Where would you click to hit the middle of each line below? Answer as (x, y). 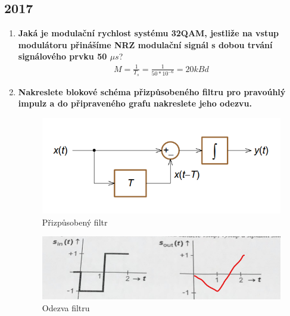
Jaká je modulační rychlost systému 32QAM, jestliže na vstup (149, 33)
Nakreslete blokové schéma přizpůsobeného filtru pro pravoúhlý (152, 91)
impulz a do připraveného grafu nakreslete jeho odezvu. (135, 103)
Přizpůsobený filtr (75, 222)
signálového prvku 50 (63, 56)
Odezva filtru (66, 308)
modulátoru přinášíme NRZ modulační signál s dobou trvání (145, 44)
